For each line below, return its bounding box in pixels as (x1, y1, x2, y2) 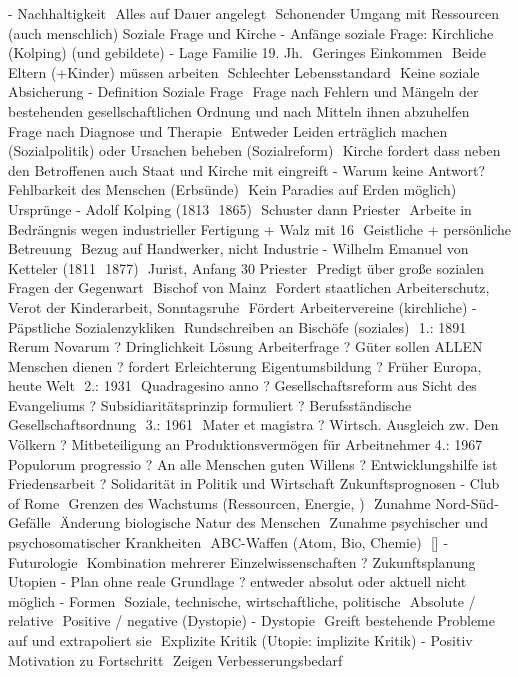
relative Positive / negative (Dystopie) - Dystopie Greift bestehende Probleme (8, 610, 495, 631)
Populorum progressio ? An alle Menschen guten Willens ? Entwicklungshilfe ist (8, 453, 498, 474)
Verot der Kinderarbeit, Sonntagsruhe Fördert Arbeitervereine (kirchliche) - (8, 296, 477, 317)
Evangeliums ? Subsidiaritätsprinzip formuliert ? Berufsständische (8, 394, 412, 415)
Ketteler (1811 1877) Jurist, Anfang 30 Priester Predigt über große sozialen (8, 257, 484, 278)
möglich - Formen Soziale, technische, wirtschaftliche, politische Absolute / (8, 590, 476, 611)
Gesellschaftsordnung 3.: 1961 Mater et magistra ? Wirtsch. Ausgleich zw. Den (8, 414, 499, 435)
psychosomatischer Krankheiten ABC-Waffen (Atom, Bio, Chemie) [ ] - (8, 532, 449, 553)
